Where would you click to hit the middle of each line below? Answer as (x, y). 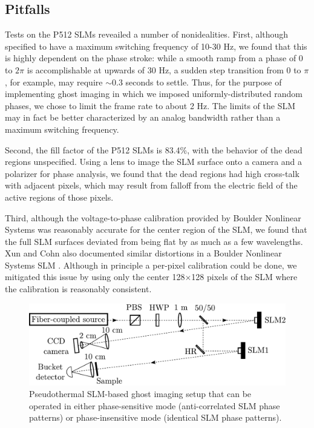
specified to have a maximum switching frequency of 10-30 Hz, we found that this (156, 46)
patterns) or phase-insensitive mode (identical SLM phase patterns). (155, 417)
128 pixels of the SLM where (244, 277)
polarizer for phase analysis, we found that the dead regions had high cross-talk (152, 173)
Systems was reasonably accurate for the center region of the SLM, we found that (156, 229)
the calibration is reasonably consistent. (78, 289)
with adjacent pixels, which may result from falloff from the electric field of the (151, 185)
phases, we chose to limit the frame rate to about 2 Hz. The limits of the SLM (150, 105)
